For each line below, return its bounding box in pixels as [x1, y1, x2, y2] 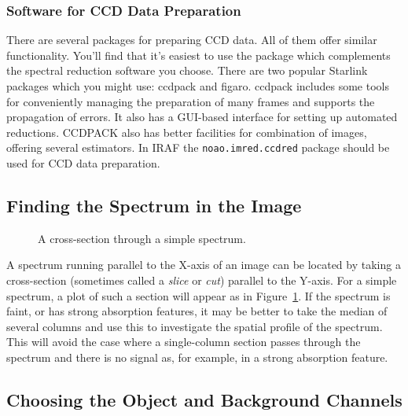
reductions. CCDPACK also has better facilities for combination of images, [6, 123, 367, 140]
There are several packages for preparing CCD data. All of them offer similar [6, 31, 377, 48]
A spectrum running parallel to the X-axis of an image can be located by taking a [6, 256, 401, 273]
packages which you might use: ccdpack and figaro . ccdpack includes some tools [6, 78, 389, 94]
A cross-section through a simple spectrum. [38, 230, 246, 246]
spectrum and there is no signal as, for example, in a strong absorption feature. [6, 348, 388, 365]
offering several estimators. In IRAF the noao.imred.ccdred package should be [6, 139, 390, 156]
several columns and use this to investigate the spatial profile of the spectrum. [6, 318, 383, 334]
